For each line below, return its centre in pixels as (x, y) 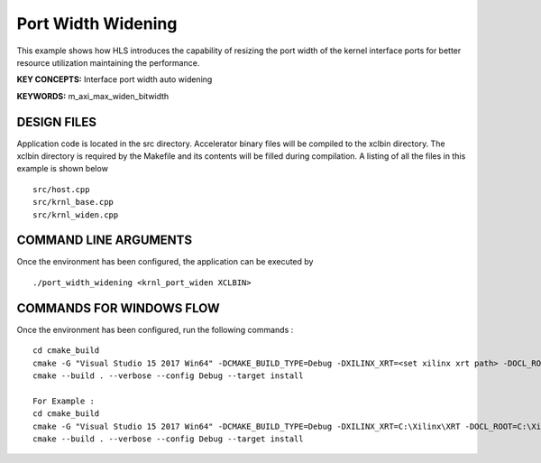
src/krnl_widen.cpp (76, 215)
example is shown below (62, 169)
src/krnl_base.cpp (73, 202)
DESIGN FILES (56, 122)
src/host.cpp (61, 189)
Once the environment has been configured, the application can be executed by (165, 262)
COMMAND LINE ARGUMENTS (105, 241)
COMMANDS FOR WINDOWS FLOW (118, 308)
